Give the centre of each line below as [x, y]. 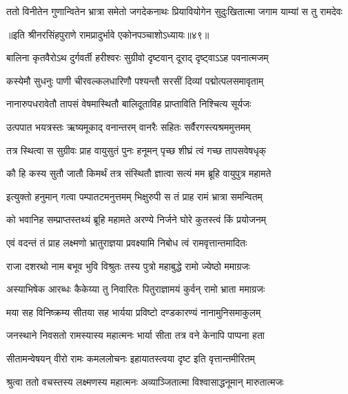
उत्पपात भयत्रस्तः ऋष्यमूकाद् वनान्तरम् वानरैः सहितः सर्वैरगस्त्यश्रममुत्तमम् [129, 126]
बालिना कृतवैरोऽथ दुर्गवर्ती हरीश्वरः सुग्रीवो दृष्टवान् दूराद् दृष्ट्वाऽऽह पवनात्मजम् [137, 58]
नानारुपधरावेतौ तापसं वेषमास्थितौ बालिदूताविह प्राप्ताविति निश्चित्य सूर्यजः [129, 104]
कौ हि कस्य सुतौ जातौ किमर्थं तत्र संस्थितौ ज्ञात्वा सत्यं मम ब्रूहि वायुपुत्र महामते [139, 173]
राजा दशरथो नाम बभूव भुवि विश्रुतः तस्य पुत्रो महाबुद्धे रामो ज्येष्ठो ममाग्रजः [128, 266]
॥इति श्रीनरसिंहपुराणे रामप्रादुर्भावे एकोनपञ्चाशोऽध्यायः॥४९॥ [108, 34]
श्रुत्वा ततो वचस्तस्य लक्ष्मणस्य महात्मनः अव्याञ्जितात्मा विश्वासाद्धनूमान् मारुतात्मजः [145, 381]
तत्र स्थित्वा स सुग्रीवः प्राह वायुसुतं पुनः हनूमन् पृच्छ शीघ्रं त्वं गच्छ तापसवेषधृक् [136, 150]
